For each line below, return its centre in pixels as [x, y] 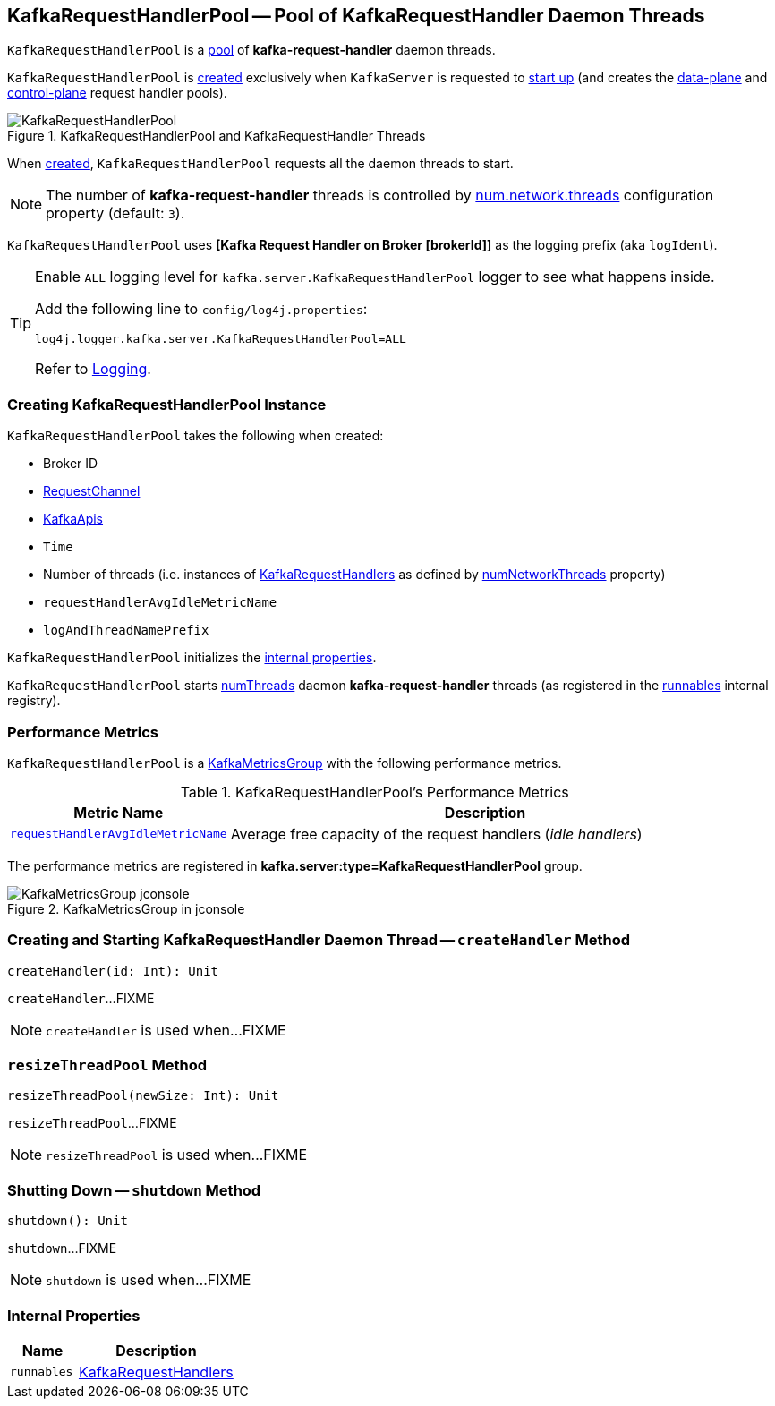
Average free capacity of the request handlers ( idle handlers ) [436, 834]
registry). [34, 701]
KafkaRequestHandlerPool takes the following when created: [196, 436]
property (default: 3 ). [115, 213]
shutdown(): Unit [68, 1221]
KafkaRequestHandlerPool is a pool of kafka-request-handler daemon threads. [251, 50]
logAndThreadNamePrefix [126, 631]
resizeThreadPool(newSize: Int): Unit [143, 1096]
